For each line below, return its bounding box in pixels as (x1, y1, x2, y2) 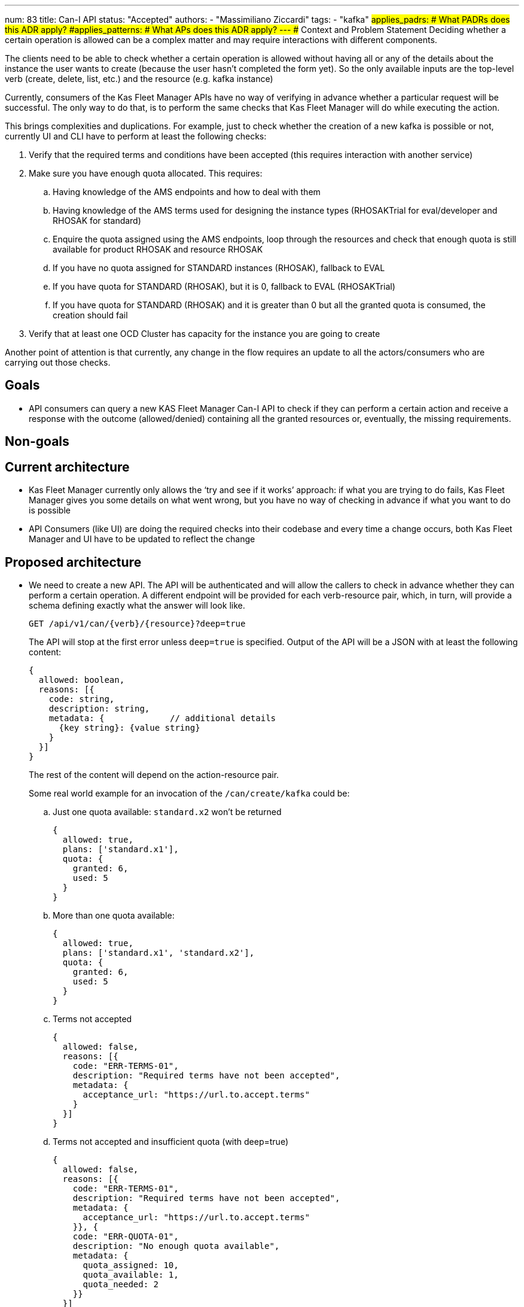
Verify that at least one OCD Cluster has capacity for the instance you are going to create (29, 329, 380, 339)
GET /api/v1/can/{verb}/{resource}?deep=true (29, 618, 246, 628)
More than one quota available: (53, 910, 175, 920)
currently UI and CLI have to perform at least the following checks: (5, 131, 267, 141)
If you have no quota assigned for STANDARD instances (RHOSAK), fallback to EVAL (53, 263, 385, 273)
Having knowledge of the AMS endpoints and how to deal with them (53, 187, 321, 197)
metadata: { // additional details (48, 713, 276, 723)
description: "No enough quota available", (72, 1241, 280, 1251)
